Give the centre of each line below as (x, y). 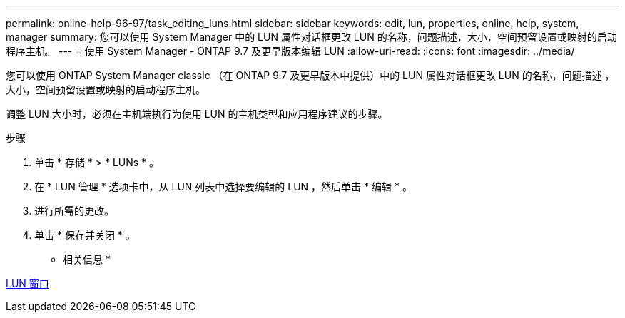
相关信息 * (87, 259)
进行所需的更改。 (74, 211)
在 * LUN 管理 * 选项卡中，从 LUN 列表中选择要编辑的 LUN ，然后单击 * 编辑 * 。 (223, 186)
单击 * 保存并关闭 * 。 (85, 235)
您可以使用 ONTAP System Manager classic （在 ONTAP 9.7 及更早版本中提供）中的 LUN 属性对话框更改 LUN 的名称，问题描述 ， (310, 75)
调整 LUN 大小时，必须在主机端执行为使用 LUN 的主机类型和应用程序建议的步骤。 (197, 114)
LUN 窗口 (27, 283)
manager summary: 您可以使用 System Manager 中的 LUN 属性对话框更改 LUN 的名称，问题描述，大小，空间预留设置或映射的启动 (311, 37)
